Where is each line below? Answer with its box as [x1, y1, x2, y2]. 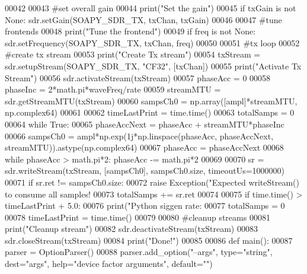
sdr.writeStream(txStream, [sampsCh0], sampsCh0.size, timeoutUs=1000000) [5, 164, 285, 177]
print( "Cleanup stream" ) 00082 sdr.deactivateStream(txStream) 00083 [5, 222, 258, 235]
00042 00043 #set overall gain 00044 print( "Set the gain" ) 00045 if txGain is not [5, 2, 296, 14]
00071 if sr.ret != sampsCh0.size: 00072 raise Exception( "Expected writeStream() [5, 176, 300, 188]
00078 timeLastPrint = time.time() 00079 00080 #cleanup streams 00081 [5, 211, 270, 223]
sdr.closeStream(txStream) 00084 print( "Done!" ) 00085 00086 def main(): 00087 [5, 234, 293, 246]
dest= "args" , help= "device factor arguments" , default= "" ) [5, 257, 213, 270]
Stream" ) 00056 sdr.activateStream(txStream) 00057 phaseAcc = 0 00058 [5, 71, 271, 84]
